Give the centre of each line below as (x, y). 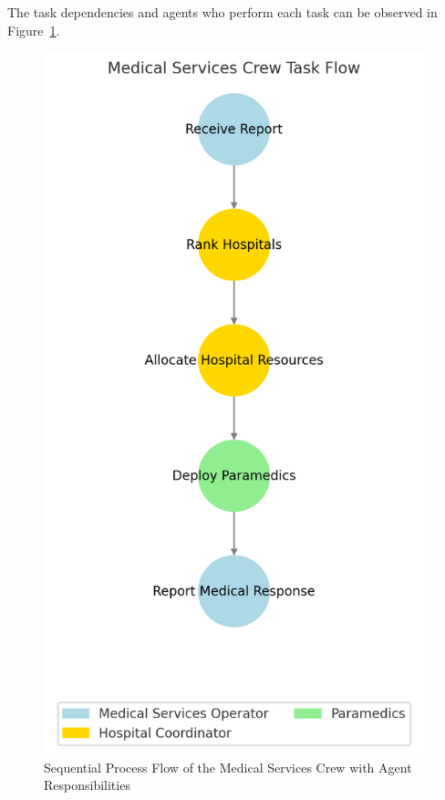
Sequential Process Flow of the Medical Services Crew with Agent (228, 767)
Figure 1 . (34, 30)
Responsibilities (87, 785)
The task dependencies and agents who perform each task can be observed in (222, 12)
